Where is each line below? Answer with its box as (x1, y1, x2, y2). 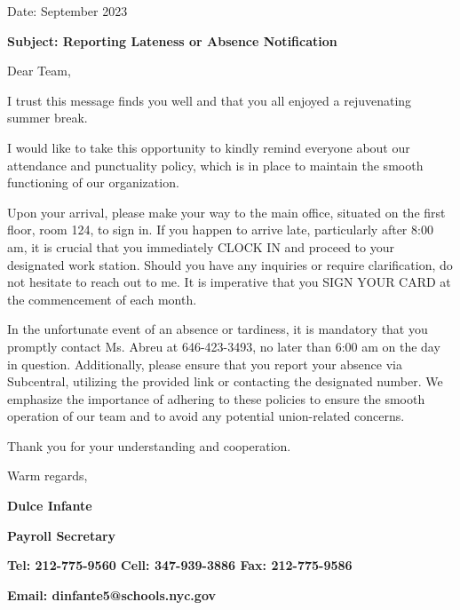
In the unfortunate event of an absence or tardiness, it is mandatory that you (7, 320, 428, 338)
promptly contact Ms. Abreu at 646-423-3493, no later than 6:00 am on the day (7, 337, 440, 355)
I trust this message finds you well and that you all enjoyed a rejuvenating (7, 91, 412, 109)
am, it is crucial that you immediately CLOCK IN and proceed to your (7, 237, 394, 256)
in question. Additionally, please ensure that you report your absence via (7, 354, 403, 373)
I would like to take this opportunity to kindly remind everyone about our (7, 138, 410, 156)
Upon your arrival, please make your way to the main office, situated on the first (7, 202, 446, 221)
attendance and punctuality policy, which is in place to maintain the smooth (7, 155, 424, 174)
